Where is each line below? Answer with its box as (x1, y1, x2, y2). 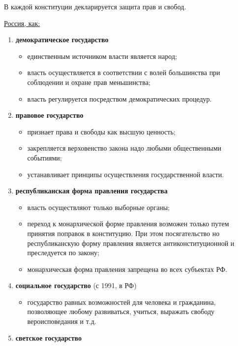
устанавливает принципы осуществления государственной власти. (27, 169, 224, 179)
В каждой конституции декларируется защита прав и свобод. (4, 1, 186, 11)
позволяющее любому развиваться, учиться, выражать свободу (27, 306, 215, 317)
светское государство (15, 332, 82, 343)
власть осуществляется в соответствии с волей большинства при (27, 67, 220, 78)
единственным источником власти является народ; (27, 51, 177, 61)
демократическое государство (15, 34, 109, 45)
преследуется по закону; (27, 247, 100, 258)
